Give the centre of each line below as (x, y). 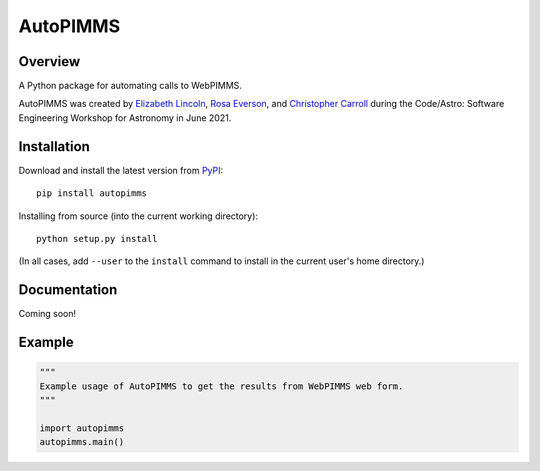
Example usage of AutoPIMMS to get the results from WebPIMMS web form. (221, 386)
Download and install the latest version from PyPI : (121, 170)
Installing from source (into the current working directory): (138, 216)
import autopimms (82, 428)
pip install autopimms (92, 193)
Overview (49, 61)
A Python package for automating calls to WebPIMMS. (130, 86)
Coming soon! (47, 314)
